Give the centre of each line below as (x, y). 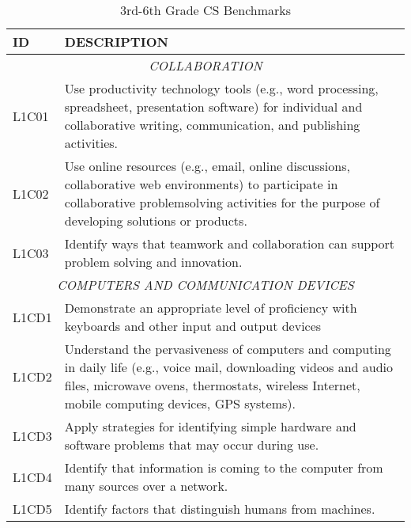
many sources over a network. (146, 486)
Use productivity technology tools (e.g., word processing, (221, 88)
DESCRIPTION (116, 42)
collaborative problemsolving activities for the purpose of (222, 202)
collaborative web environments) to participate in (201, 184)
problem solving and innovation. (153, 262)
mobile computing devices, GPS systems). (180, 403)
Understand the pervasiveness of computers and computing (228, 349)
